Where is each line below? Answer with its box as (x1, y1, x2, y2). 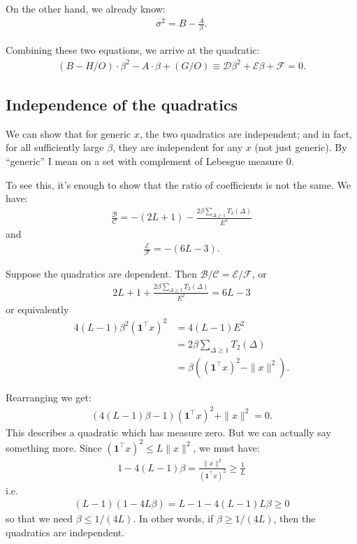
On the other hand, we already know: (6, 1, 166, 15)
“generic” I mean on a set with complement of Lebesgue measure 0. (6, 153, 294, 168)
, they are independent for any (112, 140, 243, 155)
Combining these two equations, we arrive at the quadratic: (6, 43, 260, 57)
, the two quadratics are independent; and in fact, (139, 126, 353, 141)
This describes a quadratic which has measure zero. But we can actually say (6, 424, 331, 439)
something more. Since (6, 440, 102, 454)
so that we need (6, 511, 73, 526)
